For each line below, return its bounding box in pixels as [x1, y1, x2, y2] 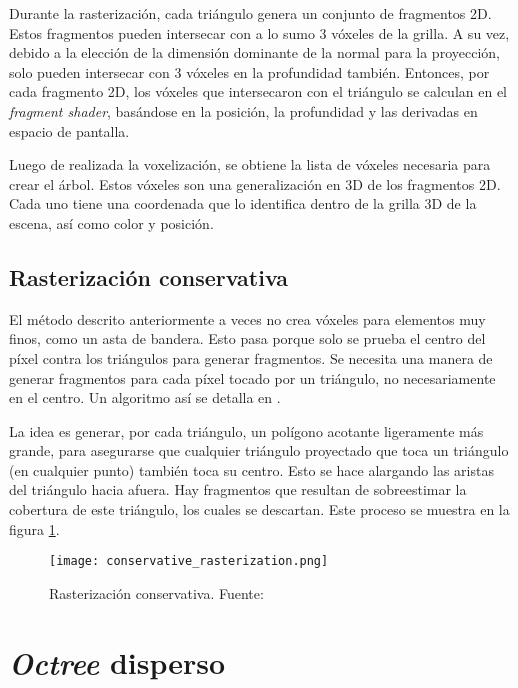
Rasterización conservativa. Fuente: [49, 582, 264, 603]
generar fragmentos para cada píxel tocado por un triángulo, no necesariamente [9, 367, 496, 388]
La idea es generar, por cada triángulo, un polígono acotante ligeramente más [9, 420, 484, 441]
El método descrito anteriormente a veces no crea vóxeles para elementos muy [9, 308, 486, 329]
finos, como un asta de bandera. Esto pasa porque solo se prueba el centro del [9, 328, 486, 349]
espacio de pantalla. [9, 120, 130, 141]
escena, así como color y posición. [9, 212, 214, 233]
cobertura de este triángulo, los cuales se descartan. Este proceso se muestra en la [9, 499, 510, 520]
